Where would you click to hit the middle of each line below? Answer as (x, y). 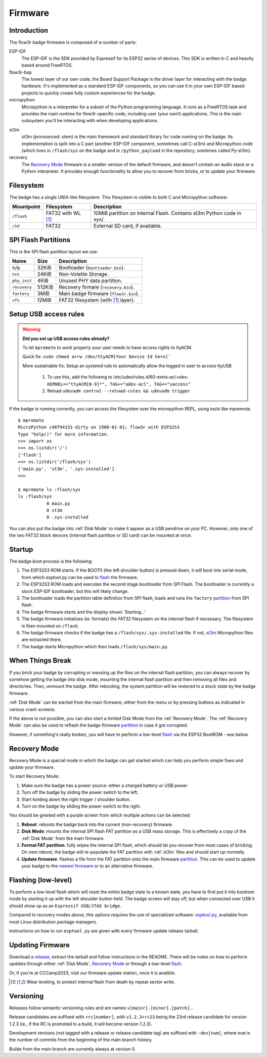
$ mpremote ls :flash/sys (49, 489)
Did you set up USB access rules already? (66, 338)
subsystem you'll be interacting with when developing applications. (90, 121)
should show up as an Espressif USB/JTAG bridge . (65, 906)
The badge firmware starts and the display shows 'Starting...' (84, 612)
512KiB (45, 287)
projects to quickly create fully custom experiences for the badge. (89, 93)
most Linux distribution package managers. (53, 922)
